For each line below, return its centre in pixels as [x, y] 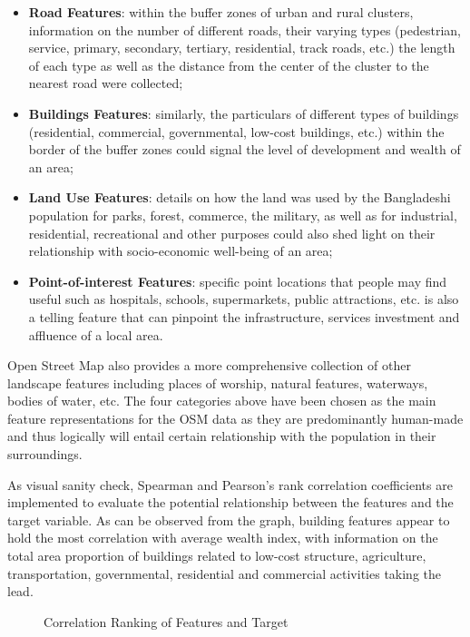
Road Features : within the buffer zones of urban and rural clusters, [221, 12]
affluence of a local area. [96, 334]
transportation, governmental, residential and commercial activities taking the [225, 573]
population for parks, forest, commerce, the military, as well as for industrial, [243, 215]
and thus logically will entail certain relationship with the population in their [222, 436]
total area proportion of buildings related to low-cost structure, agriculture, [217, 556]
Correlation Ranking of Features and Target [166, 621]
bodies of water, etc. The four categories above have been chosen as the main [222, 401]
